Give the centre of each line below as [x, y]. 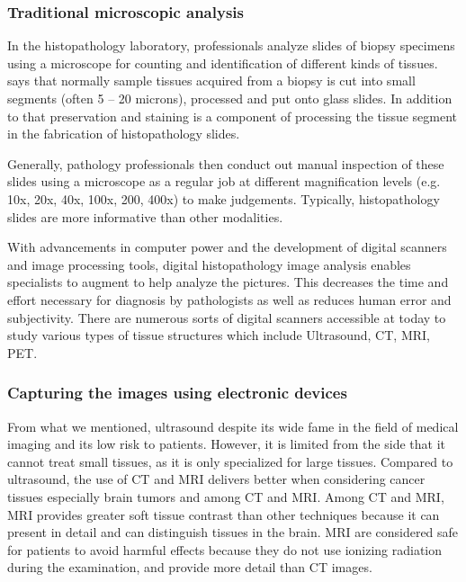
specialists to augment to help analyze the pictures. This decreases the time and [228, 282]
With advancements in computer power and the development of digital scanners [227, 247]
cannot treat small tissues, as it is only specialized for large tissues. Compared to [230, 461]
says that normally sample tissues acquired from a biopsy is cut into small [211, 81]
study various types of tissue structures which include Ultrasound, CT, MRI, [219, 335]
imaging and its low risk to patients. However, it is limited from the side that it [226, 444]
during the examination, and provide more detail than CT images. [190, 567]
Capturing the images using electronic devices [177, 393]
